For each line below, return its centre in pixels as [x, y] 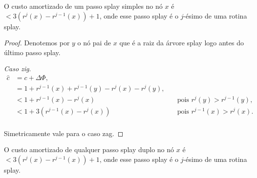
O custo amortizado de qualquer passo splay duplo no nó [89, 149]
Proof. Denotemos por [37, 43]
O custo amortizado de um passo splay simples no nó [83, 6]
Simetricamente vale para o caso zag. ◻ [64, 133]
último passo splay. [32, 52]
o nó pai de [94, 43]
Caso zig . [18, 69]
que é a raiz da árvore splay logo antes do [182, 43]
